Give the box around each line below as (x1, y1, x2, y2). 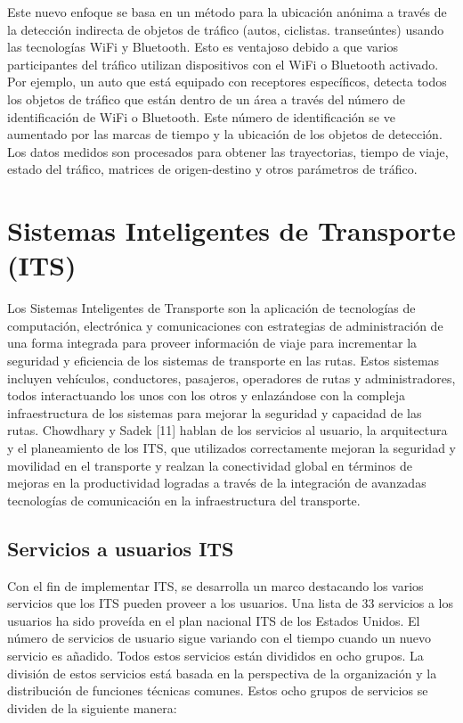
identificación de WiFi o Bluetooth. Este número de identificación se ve (7, 107, 395, 126)
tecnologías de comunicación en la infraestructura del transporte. (7, 490, 361, 509)
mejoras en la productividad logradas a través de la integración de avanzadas (7, 473, 426, 492)
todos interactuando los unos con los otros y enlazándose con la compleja (7, 386, 405, 405)
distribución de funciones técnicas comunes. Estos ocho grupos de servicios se (7, 681, 428, 700)
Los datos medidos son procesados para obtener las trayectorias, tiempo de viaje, (7, 142, 449, 160)
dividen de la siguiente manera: (7, 698, 177, 717)
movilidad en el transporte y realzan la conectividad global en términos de (7, 456, 412, 474)
